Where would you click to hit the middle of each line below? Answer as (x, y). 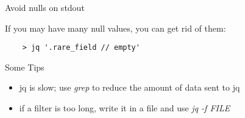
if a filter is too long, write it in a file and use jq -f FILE (125, 108)
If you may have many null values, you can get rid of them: (115, 28)
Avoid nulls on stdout (45, 7)
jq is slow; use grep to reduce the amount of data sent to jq (130, 87)
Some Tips (25, 67)
